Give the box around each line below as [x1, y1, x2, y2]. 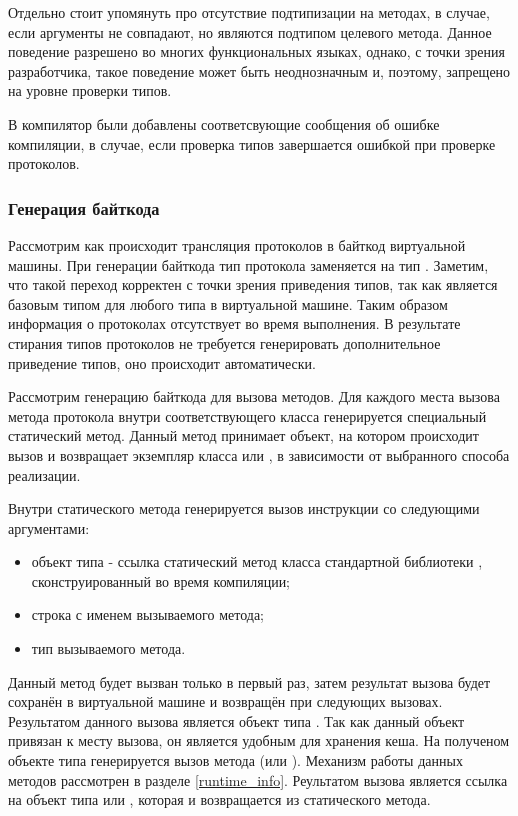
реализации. [8, 464, 81, 485]
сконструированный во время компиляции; [31, 570, 291, 591]
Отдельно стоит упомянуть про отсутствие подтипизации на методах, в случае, [8, 2, 490, 22]
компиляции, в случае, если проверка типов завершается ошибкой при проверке [8, 133, 496, 154]
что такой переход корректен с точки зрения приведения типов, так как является [8, 274, 498, 295]
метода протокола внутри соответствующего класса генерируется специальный [8, 405, 487, 426]
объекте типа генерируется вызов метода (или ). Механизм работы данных [8, 750, 463, 771]
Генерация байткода [8, 195, 160, 220]
